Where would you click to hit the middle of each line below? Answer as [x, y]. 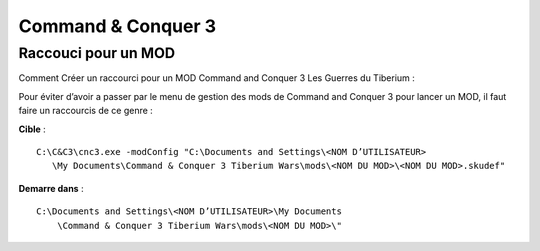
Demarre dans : [51, 188]
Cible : [32, 129]
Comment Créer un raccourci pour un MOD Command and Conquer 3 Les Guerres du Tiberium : [216, 78]
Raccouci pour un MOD [96, 53]
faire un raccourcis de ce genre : [86, 111]
